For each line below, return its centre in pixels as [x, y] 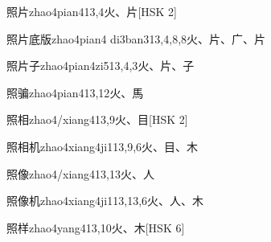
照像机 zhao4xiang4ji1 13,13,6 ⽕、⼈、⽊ [105, 201]
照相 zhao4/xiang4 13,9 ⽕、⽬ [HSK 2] [97, 119]
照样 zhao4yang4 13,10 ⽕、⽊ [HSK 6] [96, 227]
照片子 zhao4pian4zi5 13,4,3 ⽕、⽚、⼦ [101, 66]
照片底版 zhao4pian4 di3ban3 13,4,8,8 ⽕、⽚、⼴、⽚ [136, 38]
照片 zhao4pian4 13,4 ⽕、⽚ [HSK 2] [92, 11]
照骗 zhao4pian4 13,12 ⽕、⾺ [75, 92]
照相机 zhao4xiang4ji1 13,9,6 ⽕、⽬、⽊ [103, 146]
